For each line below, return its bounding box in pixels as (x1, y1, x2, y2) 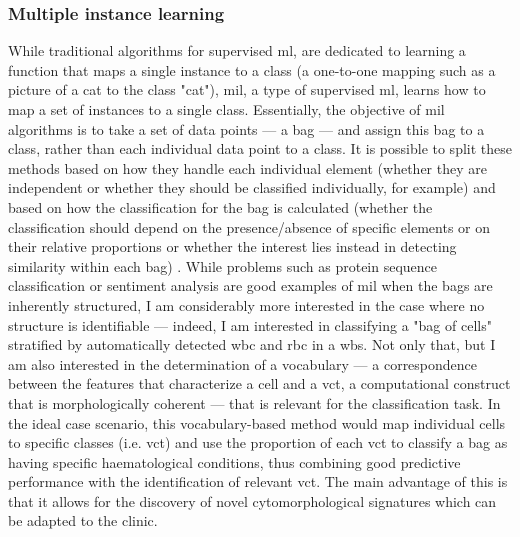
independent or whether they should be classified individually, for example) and (8, 177, 496, 198)
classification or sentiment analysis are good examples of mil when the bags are (8, 275, 493, 296)
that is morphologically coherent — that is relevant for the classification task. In (8, 392, 501, 413)
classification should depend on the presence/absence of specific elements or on (8, 216, 491, 237)
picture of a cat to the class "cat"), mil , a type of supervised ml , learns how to (8, 79, 486, 100)
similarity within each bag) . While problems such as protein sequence (8, 255, 438, 276)
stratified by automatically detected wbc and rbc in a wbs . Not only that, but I (8, 334, 496, 355)
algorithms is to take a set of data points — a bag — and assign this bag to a (8, 118, 485, 139)
